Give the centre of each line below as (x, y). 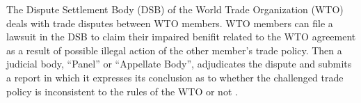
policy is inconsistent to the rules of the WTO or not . (122, 91)
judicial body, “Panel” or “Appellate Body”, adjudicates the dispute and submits (179, 64)
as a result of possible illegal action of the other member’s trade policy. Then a (174, 50)
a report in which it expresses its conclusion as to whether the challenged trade (175, 77)
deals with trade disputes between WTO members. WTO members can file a (170, 23)
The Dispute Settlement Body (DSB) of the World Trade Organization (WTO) (175, 9)
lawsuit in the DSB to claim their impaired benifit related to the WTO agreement (181, 37)
